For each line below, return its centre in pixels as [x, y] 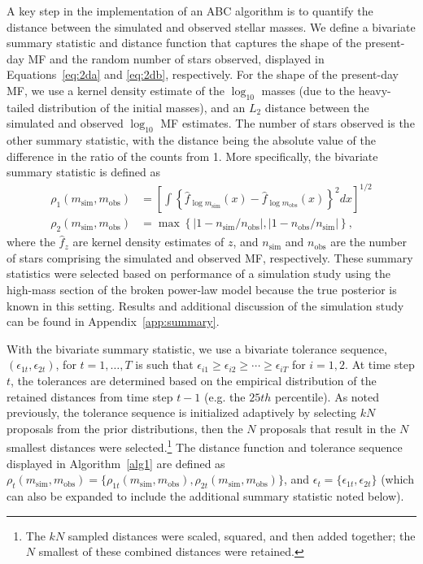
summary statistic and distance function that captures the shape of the [184, 43]
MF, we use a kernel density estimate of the [116, 90]
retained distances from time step [90, 396]
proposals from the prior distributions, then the [125, 428]
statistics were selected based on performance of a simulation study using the [199, 273]
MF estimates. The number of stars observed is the [288, 123]
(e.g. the [225, 396]
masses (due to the [308, 90]
